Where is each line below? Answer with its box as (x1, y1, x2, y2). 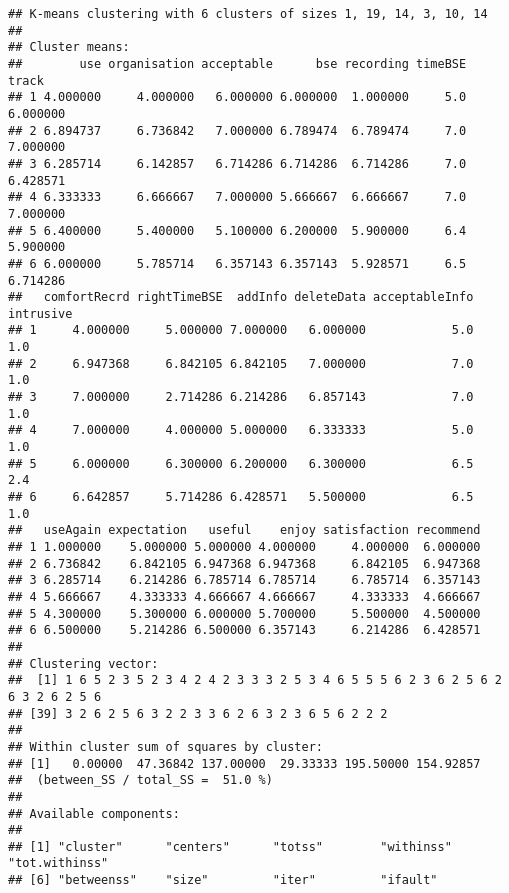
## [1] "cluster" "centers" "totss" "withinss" (8, 839, 452, 854)
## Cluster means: (8, 40, 130, 55)
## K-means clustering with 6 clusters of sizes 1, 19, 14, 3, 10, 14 (8, 7, 488, 21)
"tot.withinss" (8, 856, 109, 871)
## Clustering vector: (8, 656, 159, 671)
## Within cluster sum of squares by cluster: (8, 739, 323, 754)
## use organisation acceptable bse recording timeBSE (8, 56, 467, 71)
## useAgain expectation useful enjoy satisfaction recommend (8, 523, 481, 538)
